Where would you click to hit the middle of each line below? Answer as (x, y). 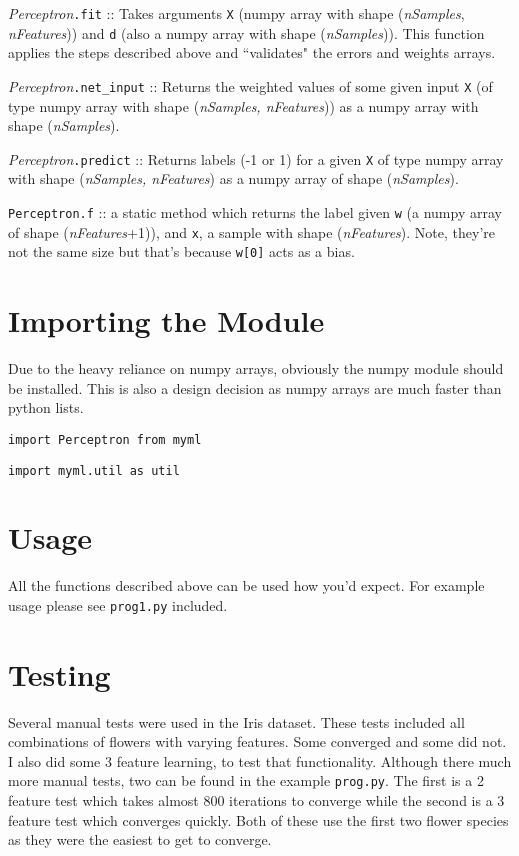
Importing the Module (166, 320)
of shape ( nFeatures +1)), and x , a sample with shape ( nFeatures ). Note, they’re (251, 231)
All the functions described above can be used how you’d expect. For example (246, 585)
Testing (59, 673)
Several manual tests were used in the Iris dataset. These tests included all (236, 721)
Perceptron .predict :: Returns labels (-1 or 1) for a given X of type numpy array (256, 158)
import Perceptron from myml (105, 439)
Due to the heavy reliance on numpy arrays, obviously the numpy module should (256, 368)
